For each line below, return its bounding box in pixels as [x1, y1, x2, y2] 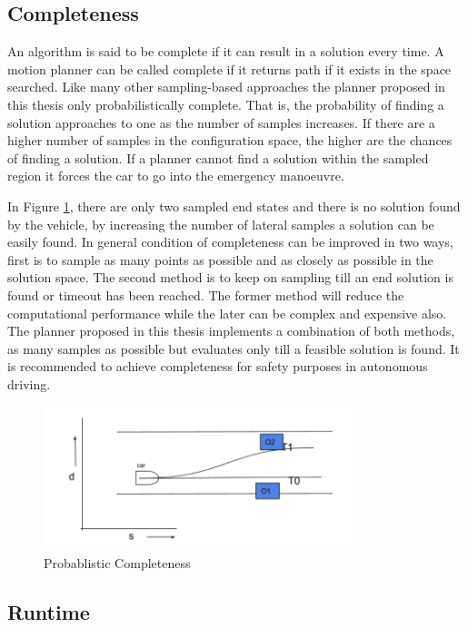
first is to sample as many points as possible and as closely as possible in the [7, 250, 433, 269]
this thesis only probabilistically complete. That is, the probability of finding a [7, 94, 444, 113]
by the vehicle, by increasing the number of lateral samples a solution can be [7, 214, 434, 233]
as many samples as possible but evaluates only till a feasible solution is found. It [7, 339, 460, 358]
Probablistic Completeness [44, 553, 191, 572]
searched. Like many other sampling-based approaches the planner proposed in [7, 77, 445, 96]
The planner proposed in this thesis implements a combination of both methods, [7, 321, 455, 340]
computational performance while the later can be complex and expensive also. [7, 303, 447, 322]
